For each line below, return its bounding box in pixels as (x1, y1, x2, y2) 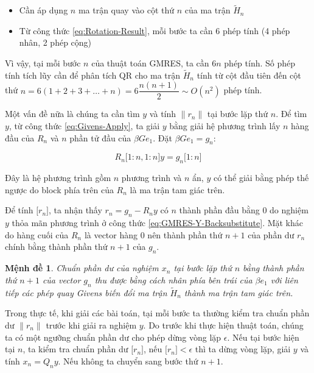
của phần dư (248, 228, 295, 241)
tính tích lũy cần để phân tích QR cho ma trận (5, 68, 181, 81)
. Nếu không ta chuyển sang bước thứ (58, 354, 198, 367)
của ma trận (184, 4, 231, 16)
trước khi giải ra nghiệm (46, 319, 137, 332)
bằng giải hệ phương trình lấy (169, 119, 281, 132)
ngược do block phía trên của (5, 183, 114, 196)
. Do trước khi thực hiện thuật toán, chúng (143, 319, 304, 332)
